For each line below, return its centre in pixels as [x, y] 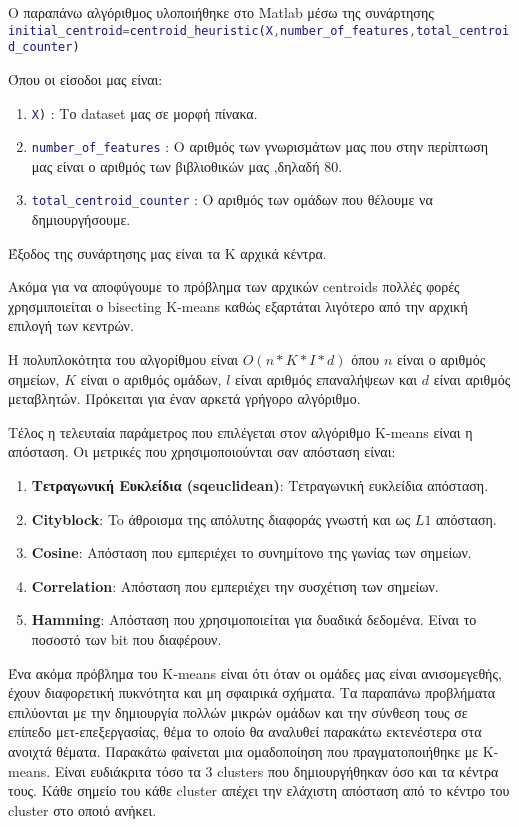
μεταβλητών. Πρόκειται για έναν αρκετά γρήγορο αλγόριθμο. [184, 398]
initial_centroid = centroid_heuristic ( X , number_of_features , [212, 30]
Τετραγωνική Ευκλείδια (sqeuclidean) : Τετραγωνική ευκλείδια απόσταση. [260, 485]
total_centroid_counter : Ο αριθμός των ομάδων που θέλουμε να [232, 199]
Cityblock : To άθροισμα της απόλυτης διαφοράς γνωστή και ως [221, 518]
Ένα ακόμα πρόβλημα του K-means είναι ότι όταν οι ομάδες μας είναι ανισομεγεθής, [255, 672]
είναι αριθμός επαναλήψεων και [326, 378]
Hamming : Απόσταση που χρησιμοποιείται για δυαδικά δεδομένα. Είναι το [254, 619]
